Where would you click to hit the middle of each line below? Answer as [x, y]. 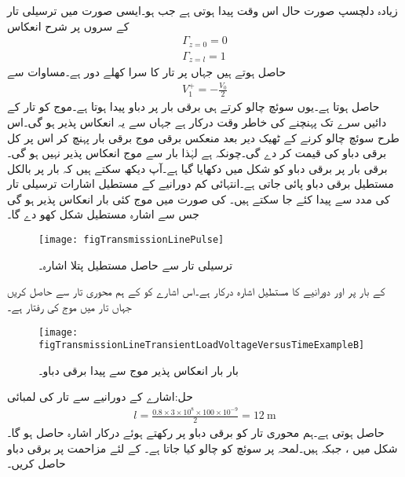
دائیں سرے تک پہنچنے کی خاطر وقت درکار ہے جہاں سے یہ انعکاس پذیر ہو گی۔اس [197, 121]
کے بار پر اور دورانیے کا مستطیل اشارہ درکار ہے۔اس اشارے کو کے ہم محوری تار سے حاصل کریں [196, 291]
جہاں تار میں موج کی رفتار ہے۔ [69, 306]
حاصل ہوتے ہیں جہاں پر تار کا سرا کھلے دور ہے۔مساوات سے [147, 72]
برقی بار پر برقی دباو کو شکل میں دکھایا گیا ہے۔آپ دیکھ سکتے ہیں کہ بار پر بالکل [197, 168]
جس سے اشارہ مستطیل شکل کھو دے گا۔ [103, 214]
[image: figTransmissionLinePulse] [131, 240]
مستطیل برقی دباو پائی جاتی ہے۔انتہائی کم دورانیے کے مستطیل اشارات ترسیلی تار [201, 183]
